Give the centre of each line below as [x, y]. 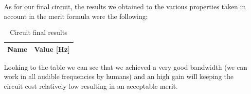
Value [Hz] [52, 49]
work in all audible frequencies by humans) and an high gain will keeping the [119, 76]
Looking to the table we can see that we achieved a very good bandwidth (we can [125, 67]
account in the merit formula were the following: [76, 16]
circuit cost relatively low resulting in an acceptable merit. [91, 86]
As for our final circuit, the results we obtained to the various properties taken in [125, 6]
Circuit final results [39, 32]
